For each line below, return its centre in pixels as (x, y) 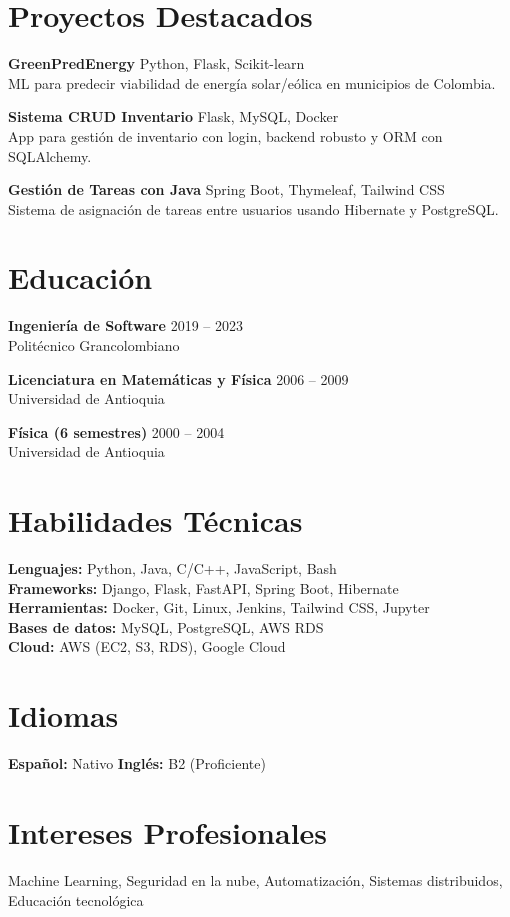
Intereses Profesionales (168, 831)
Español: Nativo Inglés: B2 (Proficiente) (137, 763)
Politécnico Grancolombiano (94, 345)
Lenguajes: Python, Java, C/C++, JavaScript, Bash (172, 568)
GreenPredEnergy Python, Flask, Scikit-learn (156, 63)
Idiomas (63, 715)
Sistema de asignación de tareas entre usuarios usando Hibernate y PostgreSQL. (253, 208)
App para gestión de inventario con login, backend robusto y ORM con (225, 135)
